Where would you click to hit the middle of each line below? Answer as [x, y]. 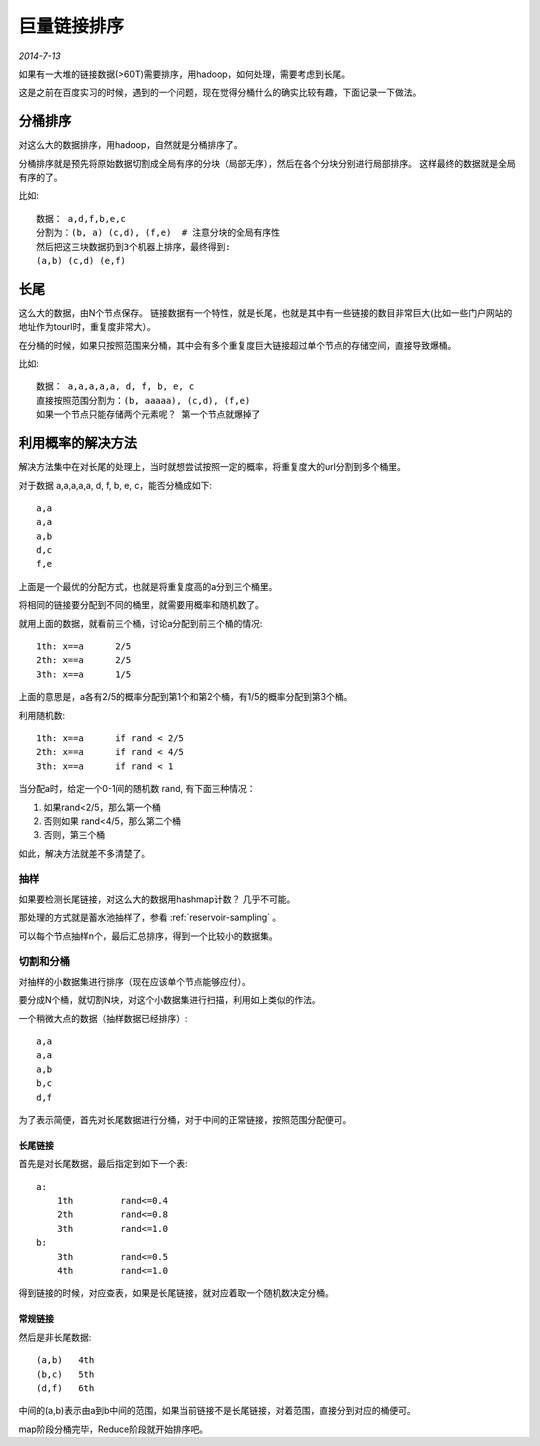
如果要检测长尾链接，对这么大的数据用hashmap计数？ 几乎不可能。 [157, 899]
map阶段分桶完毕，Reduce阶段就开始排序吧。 [113, 1429]
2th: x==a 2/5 [84, 660]
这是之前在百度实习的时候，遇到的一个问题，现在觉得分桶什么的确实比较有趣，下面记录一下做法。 [220, 92]
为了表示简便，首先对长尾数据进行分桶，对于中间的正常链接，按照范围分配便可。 [185, 1119]
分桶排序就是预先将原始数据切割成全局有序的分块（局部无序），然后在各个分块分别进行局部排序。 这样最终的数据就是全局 [267, 163]
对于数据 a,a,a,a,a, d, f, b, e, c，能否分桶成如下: [115, 485]
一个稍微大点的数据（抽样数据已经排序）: [103, 1018]
